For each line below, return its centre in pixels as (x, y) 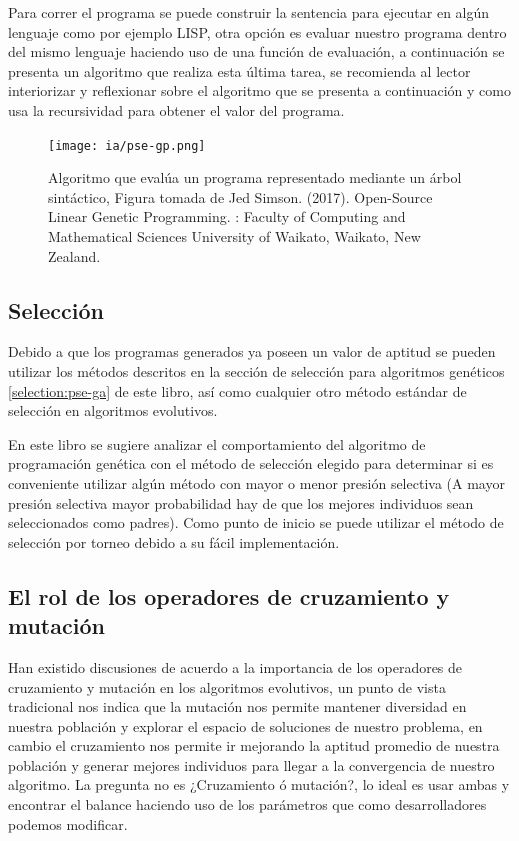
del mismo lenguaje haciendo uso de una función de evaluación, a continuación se (256, 51)
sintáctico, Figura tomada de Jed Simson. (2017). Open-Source (240, 196)
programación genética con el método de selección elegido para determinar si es (251, 463)
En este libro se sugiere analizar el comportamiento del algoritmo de (217, 443)
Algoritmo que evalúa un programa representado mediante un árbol (255, 177)
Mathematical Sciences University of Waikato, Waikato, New (234, 236)
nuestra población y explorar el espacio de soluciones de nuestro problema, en (245, 725)
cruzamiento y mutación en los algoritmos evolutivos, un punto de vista (227, 686)
